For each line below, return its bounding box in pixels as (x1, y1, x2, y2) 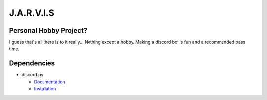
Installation (34, 86, 56, 92)
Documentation (34, 79, 65, 85)
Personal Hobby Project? (9, 26, 88, 34)
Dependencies (9, 59, 55, 67)
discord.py (21, 72, 44, 78)
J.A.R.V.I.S (9, 7, 54, 18)
